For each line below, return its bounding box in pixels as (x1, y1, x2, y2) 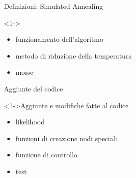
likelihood (15, 117, 45, 127)
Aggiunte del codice (4, 83, 63, 93)
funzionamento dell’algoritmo (15, 34, 103, 44)
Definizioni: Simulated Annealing (4, 1, 103, 11)
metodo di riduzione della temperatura (15, 50, 132, 60)
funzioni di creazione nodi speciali (15, 133, 117, 143)
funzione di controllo (15, 149, 78, 160)
